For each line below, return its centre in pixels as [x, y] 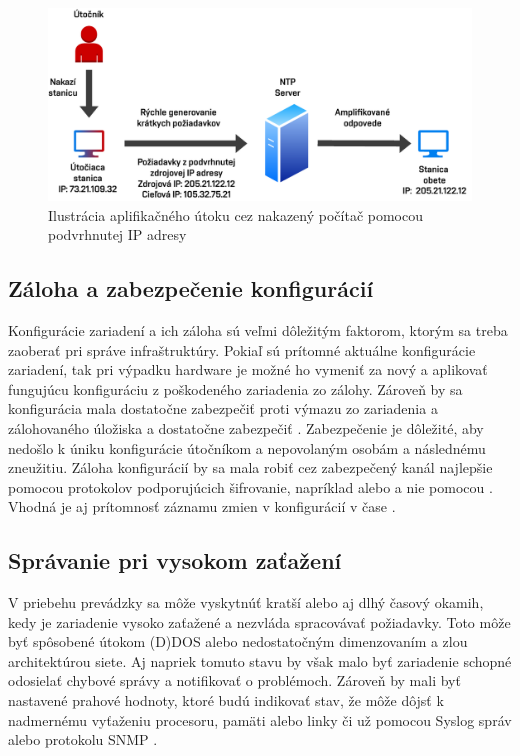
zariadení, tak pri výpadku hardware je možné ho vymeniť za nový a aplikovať [248, 369]
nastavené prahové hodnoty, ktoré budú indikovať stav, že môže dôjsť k [226, 700]
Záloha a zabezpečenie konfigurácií [191, 288]
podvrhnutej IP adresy [117, 234]
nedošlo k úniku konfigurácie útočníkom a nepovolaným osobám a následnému [247, 447]
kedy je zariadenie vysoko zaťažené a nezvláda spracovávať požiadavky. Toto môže [259, 621]
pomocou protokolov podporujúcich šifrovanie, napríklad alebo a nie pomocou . [250, 486]
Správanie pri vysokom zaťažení [175, 560]
